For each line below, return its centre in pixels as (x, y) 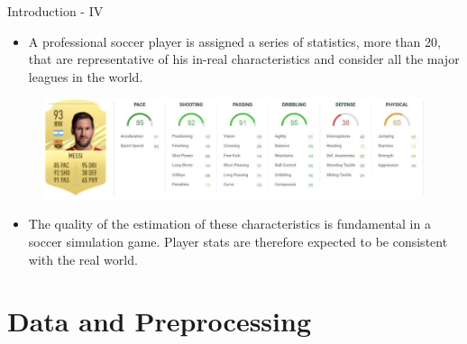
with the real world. (83, 259)
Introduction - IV (55, 11)
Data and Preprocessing (160, 321)
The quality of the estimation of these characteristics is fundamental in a (229, 224)
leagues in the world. (86, 76)
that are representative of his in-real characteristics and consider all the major (244, 59)
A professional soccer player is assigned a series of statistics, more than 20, (234, 41)
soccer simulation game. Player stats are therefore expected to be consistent (238, 241)
